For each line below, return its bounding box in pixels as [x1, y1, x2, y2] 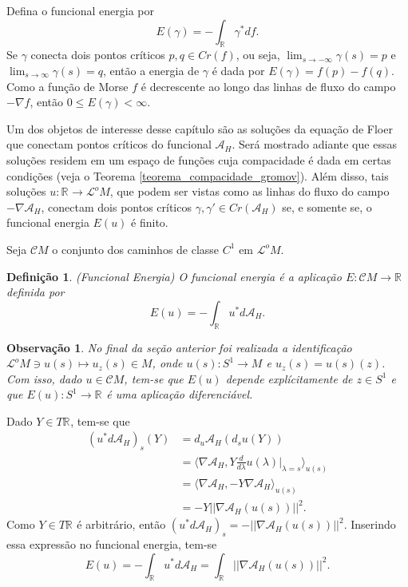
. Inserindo [343, 516, 396, 533]
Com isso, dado [6, 370, 82, 387]
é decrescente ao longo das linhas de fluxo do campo [141, 77, 396, 94]
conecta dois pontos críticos [30, 46, 165, 63]
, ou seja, [236, 46, 280, 63]
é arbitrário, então [77, 516, 166, 533]
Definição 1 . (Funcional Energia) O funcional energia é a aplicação [6, 268, 342, 284]
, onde [152, 355, 183, 371]
